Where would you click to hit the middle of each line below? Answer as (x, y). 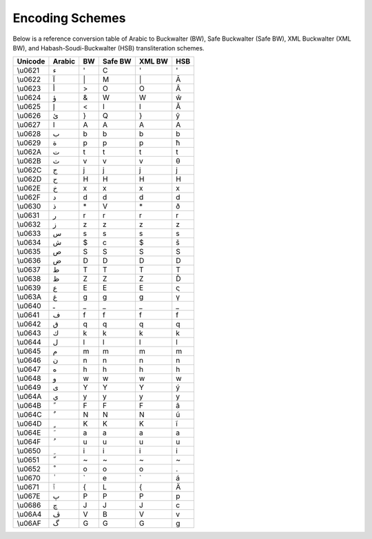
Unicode (31, 61)
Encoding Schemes (69, 18)
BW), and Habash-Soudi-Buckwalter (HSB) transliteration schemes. (108, 48)
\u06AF (29, 523)
